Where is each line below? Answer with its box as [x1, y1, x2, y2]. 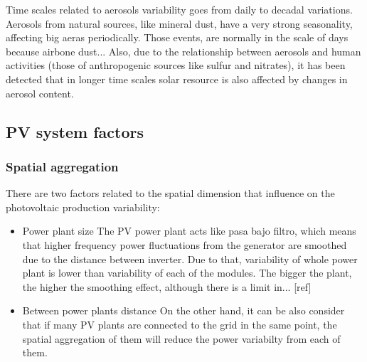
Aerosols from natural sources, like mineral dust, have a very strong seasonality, [6, 16, 353, 31]
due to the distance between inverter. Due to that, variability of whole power [22, 251, 358, 266]
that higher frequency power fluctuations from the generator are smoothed [22, 237, 347, 252]
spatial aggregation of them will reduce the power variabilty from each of [22, 331, 341, 346]
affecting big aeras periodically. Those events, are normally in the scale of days [6, 30, 349, 45]
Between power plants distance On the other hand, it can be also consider [22, 303, 345, 318]
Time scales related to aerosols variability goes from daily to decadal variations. [6, 2, 353, 16]
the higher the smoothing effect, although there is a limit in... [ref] [22, 279, 312, 294]
